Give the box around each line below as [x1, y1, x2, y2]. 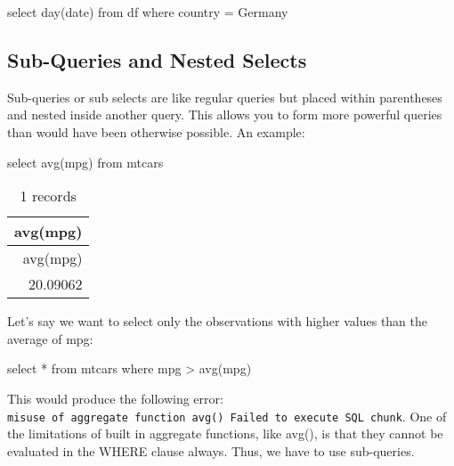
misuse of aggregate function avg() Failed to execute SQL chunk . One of [7, 406, 447, 425]
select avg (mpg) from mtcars [7, 152, 164, 171]
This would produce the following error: [7, 388, 223, 407]
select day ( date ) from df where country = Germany [7, 3, 288, 20]
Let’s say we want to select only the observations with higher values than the [7, 312, 428, 331]
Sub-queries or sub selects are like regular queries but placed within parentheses [7, 87, 442, 106]
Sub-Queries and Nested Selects [7, 45, 307, 73]
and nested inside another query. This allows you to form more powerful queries [7, 105, 442, 124]
